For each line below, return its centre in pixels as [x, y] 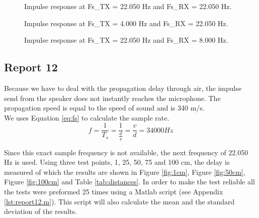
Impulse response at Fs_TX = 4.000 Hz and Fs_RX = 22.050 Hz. [126, 23]
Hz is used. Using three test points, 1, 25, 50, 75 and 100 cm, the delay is [117, 162]
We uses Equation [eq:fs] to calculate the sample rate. [87, 117]
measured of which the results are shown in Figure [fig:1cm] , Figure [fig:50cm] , [125, 172]
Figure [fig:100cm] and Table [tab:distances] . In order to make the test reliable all [129, 182]
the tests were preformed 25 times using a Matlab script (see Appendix [114, 191]
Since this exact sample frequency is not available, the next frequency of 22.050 [126, 152]
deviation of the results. [40, 211]
